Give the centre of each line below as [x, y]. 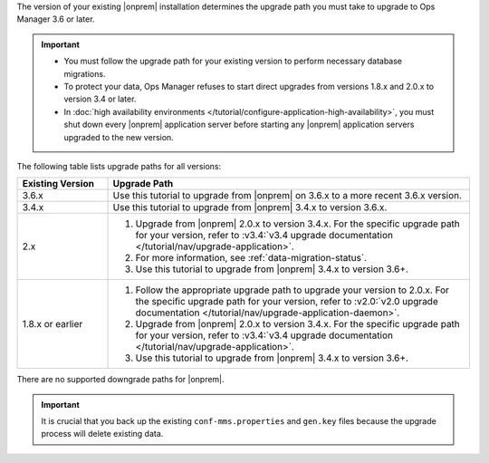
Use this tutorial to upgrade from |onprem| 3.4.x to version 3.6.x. [250, 207]
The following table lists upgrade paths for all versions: [119, 166]
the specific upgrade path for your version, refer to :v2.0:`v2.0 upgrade [287, 302]
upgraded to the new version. [119, 137]
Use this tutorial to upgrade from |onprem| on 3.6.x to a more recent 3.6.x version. [287, 196]
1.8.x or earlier [53, 324]
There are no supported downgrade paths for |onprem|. [121, 380]
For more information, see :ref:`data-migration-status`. [251, 258]
